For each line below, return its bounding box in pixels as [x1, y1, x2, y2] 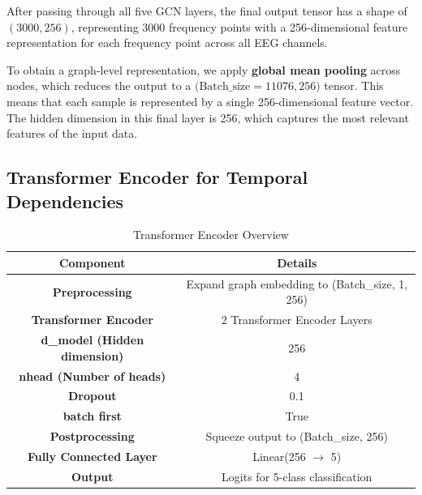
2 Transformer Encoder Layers [221, 311, 372, 328]
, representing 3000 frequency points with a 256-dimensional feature [71, 18, 408, 35]
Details [277, 254, 317, 271]
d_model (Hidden [41, 331, 144, 348]
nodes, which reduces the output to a [6, 77, 192, 94]
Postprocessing [50, 428, 135, 445]
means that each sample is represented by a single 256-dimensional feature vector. [6, 92, 414, 109]
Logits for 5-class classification [222, 467, 372, 484]
